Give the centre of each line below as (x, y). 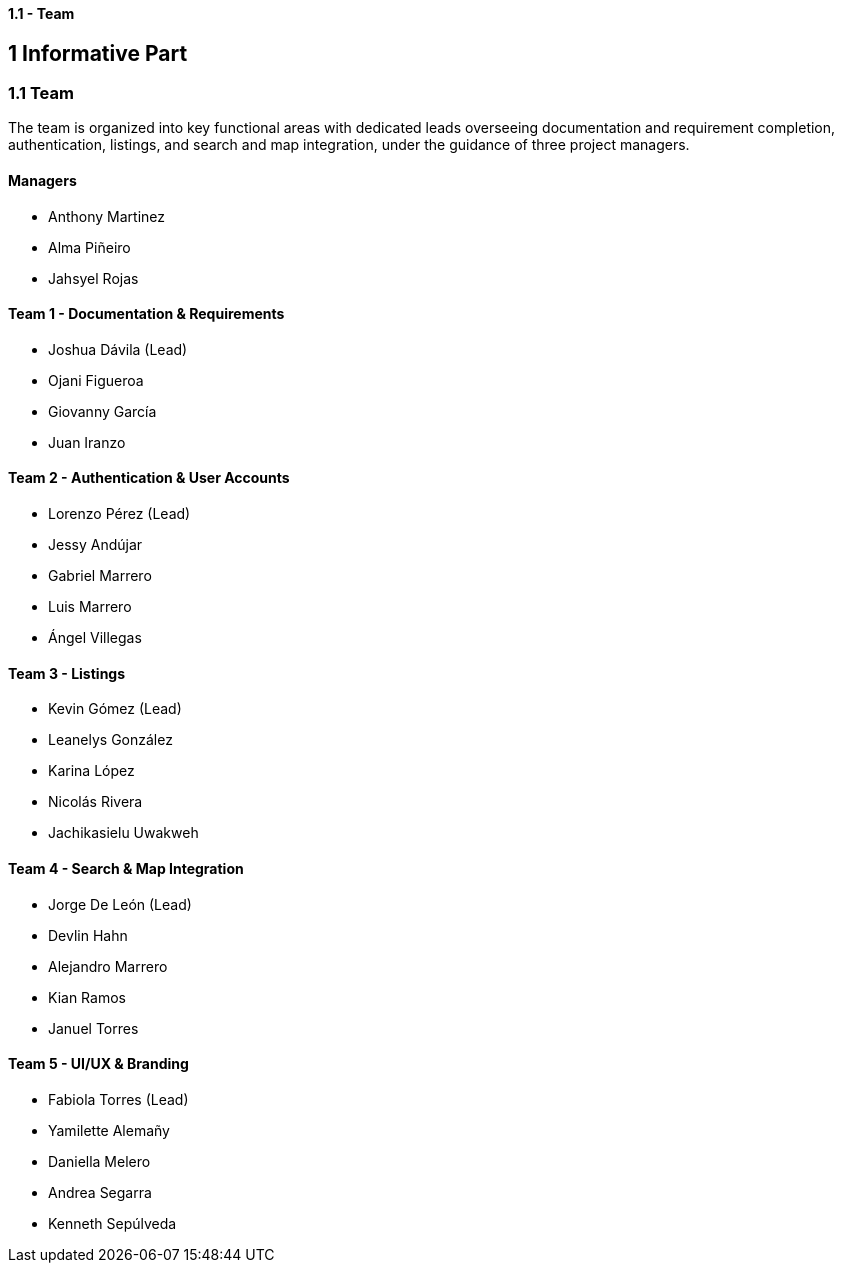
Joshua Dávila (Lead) (118, 349)
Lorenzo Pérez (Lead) (119, 514)
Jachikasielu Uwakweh (123, 833)
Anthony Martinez (106, 216)
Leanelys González (110, 740)
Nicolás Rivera (95, 802)
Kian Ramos (87, 997)
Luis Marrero (90, 607)
